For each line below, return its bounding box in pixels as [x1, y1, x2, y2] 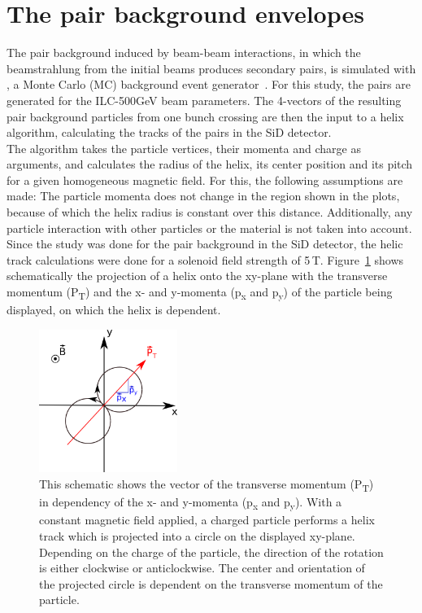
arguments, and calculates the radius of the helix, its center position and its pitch [7, 155, 413, 173]
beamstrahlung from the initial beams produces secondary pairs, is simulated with [7, 59, 416, 77]
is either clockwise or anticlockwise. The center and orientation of [39, 559, 365, 576]
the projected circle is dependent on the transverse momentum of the [39, 575, 383, 592]
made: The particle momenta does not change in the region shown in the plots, [7, 187, 400, 204]
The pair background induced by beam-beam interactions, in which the [7, 44, 361, 61]
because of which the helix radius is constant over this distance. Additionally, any [7, 204, 413, 221]
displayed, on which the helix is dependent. [7, 301, 221, 318]
